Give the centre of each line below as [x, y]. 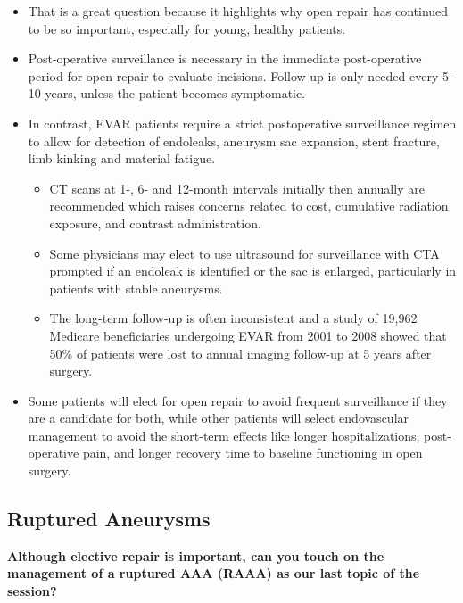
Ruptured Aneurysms [109, 519]
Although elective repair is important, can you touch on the [196, 555]
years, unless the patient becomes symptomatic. [175, 93]
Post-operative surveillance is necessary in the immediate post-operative [225, 58]
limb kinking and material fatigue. [122, 158]
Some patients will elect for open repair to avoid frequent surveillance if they [238, 400]
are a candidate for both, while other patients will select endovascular [219, 418]
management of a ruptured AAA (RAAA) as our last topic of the [214, 573]
